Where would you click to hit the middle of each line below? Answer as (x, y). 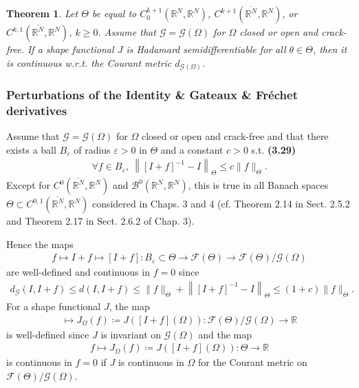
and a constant (192, 149)
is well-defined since (48, 334)
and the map (225, 334)
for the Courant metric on (252, 362)
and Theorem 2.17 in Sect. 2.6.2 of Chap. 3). (100, 221)
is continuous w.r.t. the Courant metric (89, 62)
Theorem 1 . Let (42, 13)
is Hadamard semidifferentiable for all (206, 49)
